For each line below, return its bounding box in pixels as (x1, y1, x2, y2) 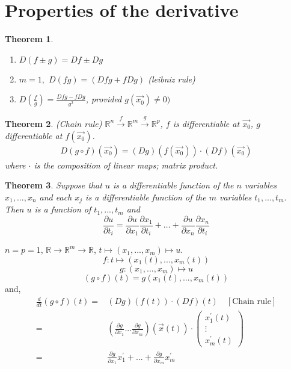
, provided (85, 93, 122, 105)
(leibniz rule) (148, 72, 195, 85)
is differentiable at (173, 117, 240, 129)
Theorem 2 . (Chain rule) (5, 117, 102, 129)
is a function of (34, 203, 91, 216)
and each (39, 190, 72, 203)
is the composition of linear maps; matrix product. (34, 158, 218, 171)
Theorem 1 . (5, 33, 54, 45)
